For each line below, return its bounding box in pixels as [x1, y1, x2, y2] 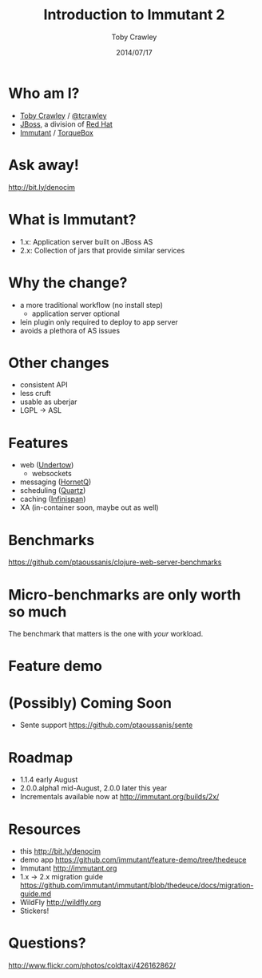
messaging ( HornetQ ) [19, 477, 92, 487]
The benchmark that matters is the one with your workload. [8, 629, 204, 639]
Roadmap [8, 748, 73, 766]
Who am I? [8, 84, 80, 102]
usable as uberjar [19, 397, 77, 406]
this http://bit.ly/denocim [19, 847, 101, 856]
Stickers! [19, 906, 50, 915]
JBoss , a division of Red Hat [19, 119, 113, 129]
